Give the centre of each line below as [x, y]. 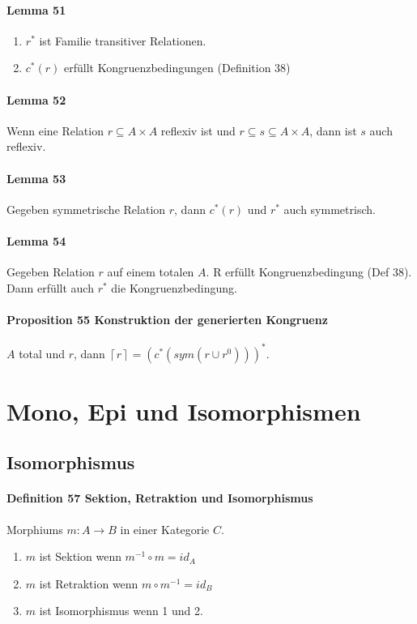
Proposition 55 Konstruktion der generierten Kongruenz [167, 319]
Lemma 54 [36, 240]
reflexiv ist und [198, 130]
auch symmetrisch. [330, 209]
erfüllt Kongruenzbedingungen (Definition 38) [177, 68]
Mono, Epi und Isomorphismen [184, 410]
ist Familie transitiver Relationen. [123, 40]
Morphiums [35, 529]
